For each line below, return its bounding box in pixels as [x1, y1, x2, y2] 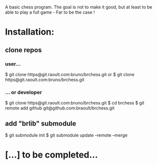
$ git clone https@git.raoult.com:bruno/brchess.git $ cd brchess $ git [5, 100, 145, 106]
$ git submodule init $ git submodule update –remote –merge [5, 132, 128, 138]
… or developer [5, 89, 42, 96]
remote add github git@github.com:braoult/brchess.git [5, 105, 115, 111]
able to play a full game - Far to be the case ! [5, 9, 95, 15]
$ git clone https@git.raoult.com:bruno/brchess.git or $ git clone [5, 71, 135, 77]
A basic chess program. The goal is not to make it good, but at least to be [5, 4, 153, 10]
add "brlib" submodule [5, 119, 77, 127]
